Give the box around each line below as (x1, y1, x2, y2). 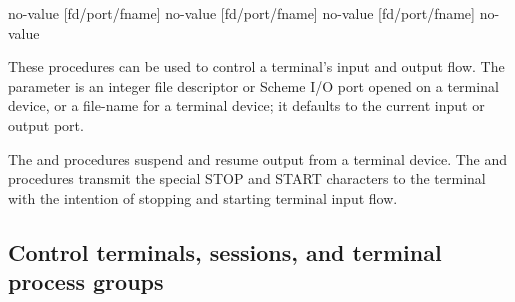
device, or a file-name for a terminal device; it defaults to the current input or (8, 95, 485, 116)
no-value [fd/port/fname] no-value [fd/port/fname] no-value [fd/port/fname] (8, 3, 475, 23)
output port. (8, 114, 84, 135)
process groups (8, 266, 164, 297)
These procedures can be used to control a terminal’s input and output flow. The (8, 56, 505, 77)
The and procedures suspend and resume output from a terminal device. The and (8, 148, 508, 169)
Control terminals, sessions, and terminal (8, 236, 442, 267)
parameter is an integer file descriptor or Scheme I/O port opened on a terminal (8, 75, 499, 96)
